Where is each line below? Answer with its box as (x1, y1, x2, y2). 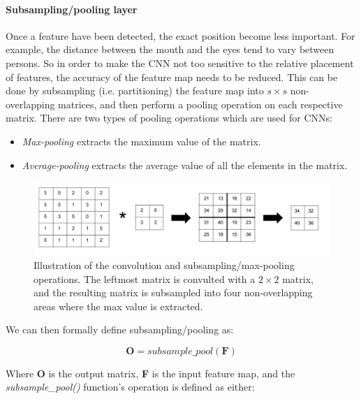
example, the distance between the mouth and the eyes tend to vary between (6, 42, 334, 57)
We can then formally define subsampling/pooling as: (6, 322, 234, 337)
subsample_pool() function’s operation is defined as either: (6, 379, 255, 394)
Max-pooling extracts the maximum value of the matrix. (22, 133, 261, 148)
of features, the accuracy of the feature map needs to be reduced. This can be (6, 69, 338, 84)
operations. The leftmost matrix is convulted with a (34, 271, 256, 286)
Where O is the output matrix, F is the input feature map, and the (6, 365, 295, 380)
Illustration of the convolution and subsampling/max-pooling (34, 257, 295, 272)
